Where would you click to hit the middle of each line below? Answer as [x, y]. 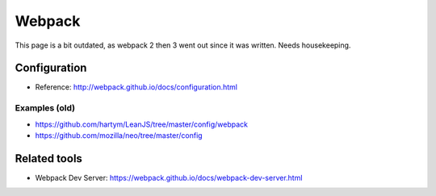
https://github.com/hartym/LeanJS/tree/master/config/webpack [141, 124]
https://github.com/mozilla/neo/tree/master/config [119, 135]
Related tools [48, 158]
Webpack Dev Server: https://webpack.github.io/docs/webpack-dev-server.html [169, 177]
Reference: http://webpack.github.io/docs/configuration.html [136, 87]
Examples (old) [45, 108]
